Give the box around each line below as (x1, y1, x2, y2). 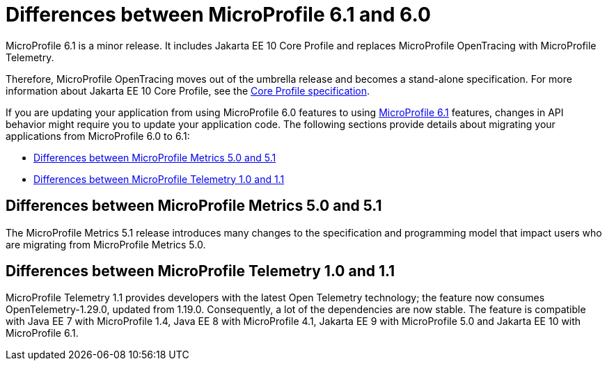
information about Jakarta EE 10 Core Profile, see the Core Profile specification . (6, 84, 370, 97)
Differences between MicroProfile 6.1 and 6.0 (6, 3, 431, 26)
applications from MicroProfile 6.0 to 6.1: (6, 129, 190, 142)
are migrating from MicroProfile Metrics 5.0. (6, 238, 206, 250)
